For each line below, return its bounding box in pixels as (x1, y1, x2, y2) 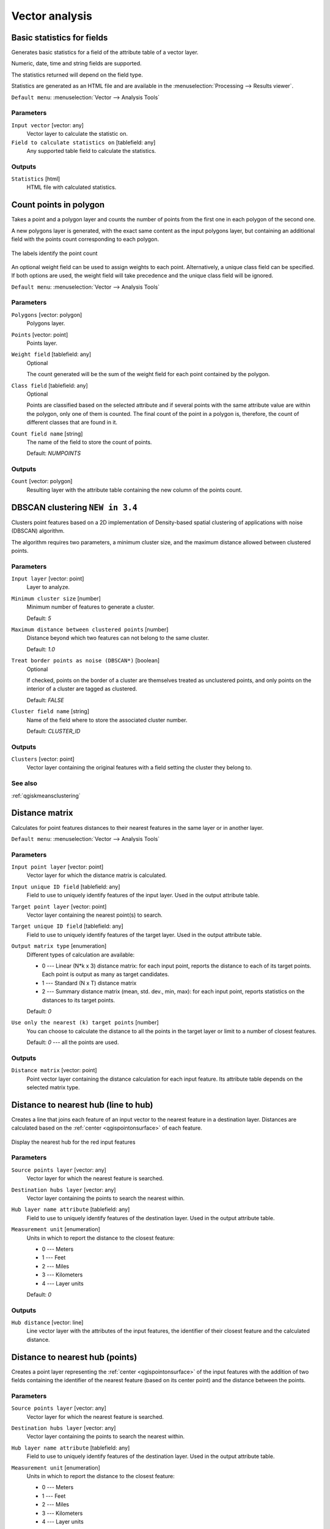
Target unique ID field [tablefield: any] (11, 922, 123, 930)
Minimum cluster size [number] (11, 594, 101, 602)
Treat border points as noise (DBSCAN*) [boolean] (11, 657, 160, 664)
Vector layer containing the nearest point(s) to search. (26, 911, 163, 919)
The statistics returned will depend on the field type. (11, 71, 143, 78)
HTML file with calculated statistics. (26, 183, 117, 191)
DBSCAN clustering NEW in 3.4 (11, 502, 137, 513)
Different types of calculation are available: (26, 951, 134, 958)
